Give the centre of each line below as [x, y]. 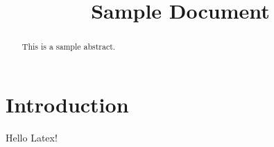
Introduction [67, 104]
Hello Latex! [32, 137]
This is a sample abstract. [69, 47]
